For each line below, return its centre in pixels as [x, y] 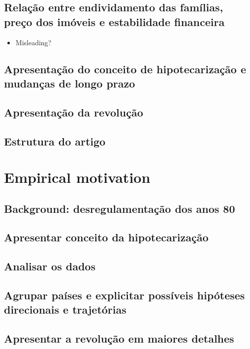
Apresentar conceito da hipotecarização [106, 237]
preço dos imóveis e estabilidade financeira [114, 21]
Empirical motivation [77, 177]
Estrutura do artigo [55, 141]
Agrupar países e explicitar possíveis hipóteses [125, 295]
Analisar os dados [50, 266]
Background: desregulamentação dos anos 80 [120, 208]
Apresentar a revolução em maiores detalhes [119, 338]
